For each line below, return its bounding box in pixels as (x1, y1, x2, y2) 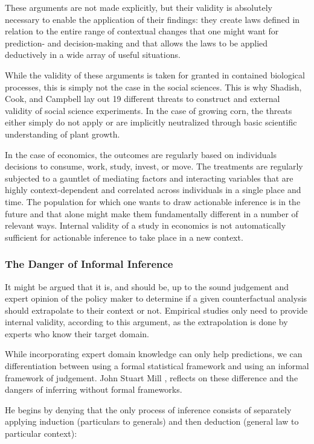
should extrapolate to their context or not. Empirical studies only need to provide (5, 303, 308, 316)
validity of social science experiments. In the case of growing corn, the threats (5, 104, 292, 116)
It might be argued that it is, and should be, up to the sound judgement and (5, 280, 289, 293)
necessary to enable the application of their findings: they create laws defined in (5, 13, 300, 25)
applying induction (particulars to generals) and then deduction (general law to (5, 415, 299, 428)
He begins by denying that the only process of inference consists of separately (5, 403, 292, 416)
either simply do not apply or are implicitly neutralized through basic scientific (5, 116, 297, 128)
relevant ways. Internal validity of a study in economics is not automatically (5, 219, 286, 232)
